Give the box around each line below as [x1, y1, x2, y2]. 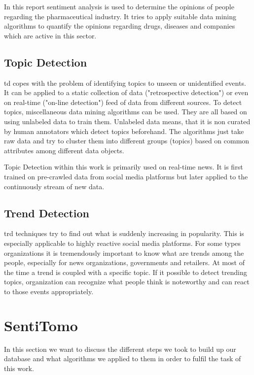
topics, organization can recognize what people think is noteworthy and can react [4, 276, 250, 287]
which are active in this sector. [4, 30, 97, 40]
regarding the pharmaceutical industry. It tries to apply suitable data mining [4, 11, 237, 21]
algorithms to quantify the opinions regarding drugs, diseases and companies [4, 21, 235, 31]
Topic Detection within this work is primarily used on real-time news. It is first [4, 162, 243, 172]
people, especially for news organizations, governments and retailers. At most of [4, 257, 245, 268]
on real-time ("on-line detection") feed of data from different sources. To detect [4, 97, 242, 107]
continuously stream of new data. [4, 181, 105, 191]
